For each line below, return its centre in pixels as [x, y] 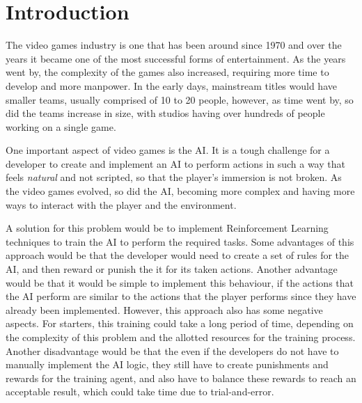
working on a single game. [61, 126]
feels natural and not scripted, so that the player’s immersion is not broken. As [174, 177]
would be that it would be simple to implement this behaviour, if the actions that [180, 282]
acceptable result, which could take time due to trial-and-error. [140, 392]
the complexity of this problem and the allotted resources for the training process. [181, 337]
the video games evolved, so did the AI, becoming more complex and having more [180, 191]
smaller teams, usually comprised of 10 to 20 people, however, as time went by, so [180, 99]
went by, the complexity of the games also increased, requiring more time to [167, 72]
